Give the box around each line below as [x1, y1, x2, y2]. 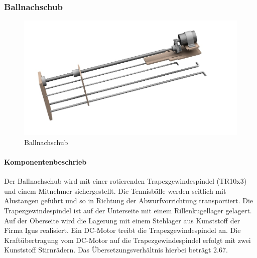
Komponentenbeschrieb [4, 156, 87, 167]
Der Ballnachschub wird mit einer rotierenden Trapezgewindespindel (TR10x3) [4, 176, 247, 186]
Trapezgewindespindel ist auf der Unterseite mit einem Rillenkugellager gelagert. [4, 205, 252, 215]
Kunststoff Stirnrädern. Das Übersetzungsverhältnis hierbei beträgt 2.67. [4, 244, 228, 255]
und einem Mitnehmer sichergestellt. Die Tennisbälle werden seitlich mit [4, 185, 226, 196]
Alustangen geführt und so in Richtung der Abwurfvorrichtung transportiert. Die [4, 195, 253, 206]
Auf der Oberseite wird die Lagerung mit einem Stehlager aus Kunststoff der [4, 215, 240, 225]
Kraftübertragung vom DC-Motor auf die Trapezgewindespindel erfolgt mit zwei [4, 234, 251, 245]
